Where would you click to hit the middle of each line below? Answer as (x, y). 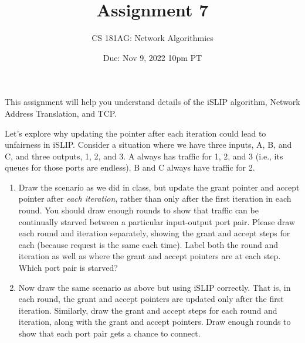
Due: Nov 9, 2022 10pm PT (152, 57)
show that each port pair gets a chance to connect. (109, 333)
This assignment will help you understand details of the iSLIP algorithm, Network (152, 102)
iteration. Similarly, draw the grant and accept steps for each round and (148, 310)
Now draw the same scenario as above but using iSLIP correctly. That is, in (155, 287)
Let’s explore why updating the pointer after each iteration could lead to (135, 133)
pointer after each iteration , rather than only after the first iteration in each (155, 198)
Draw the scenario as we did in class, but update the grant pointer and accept (159, 187)
